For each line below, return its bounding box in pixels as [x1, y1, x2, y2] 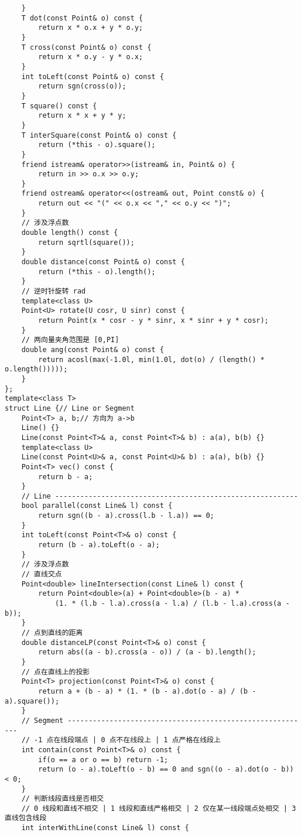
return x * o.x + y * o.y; [38, 23, 143, 32]
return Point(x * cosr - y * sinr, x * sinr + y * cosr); [38, 316, 269, 325]
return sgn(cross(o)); [38, 82, 126, 91]
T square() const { [21, 101, 97, 110]
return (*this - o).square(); [38, 141, 156, 149]
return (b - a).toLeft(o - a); [38, 541, 160, 550]
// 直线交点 [21, 570, 62, 579]
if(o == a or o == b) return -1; [38, 755, 169, 764]
